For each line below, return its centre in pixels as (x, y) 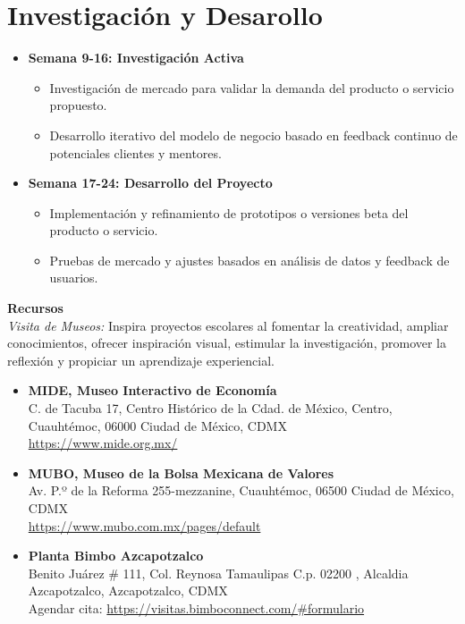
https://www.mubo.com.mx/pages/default (144, 525)
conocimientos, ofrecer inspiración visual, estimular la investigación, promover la (227, 343)
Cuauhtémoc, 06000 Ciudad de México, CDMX (157, 425)
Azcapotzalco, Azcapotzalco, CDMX (128, 590)
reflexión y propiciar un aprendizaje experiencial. (141, 360)
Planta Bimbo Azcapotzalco (116, 556)
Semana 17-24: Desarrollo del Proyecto (150, 183)
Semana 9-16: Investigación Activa (136, 58)
